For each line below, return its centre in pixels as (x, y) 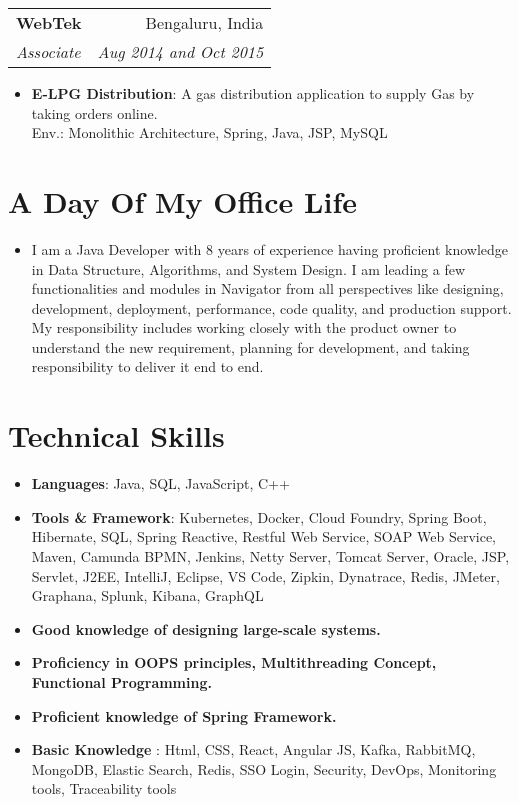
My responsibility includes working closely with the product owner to (244, 327)
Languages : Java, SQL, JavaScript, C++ (160, 483)
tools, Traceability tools (104, 788)
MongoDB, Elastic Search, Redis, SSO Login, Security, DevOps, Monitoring (264, 768)
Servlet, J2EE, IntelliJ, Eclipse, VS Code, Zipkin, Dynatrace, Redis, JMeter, (265, 575)
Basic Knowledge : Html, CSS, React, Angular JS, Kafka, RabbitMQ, (253, 749)
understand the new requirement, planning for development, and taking (250, 346)
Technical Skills (116, 435)
